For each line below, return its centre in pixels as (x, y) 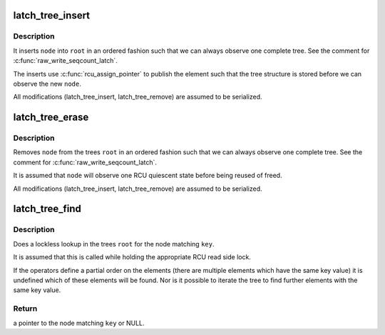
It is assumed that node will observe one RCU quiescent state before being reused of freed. (148, 176)
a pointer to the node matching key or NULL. (79, 323)
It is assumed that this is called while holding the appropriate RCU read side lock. (132, 257)
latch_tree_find (47, 209)
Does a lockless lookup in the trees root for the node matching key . (114, 244)
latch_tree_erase (51, 117)
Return (25, 309)
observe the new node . (47, 84)
